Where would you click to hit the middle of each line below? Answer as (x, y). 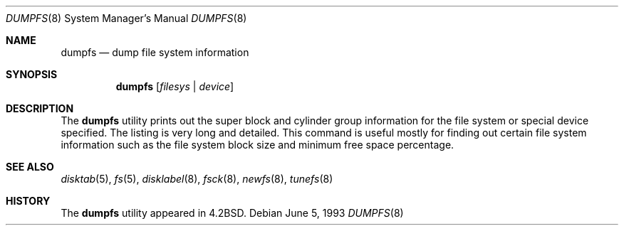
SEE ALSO (30, 167)
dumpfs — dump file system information (155, 52)
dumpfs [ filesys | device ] (175, 86)
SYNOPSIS (32, 74)
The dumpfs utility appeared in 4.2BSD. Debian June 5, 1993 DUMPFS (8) (232, 213)
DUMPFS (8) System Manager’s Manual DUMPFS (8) (126, 18)
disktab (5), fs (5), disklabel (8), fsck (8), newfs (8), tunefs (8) (197, 179)
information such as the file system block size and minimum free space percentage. (258, 145)
